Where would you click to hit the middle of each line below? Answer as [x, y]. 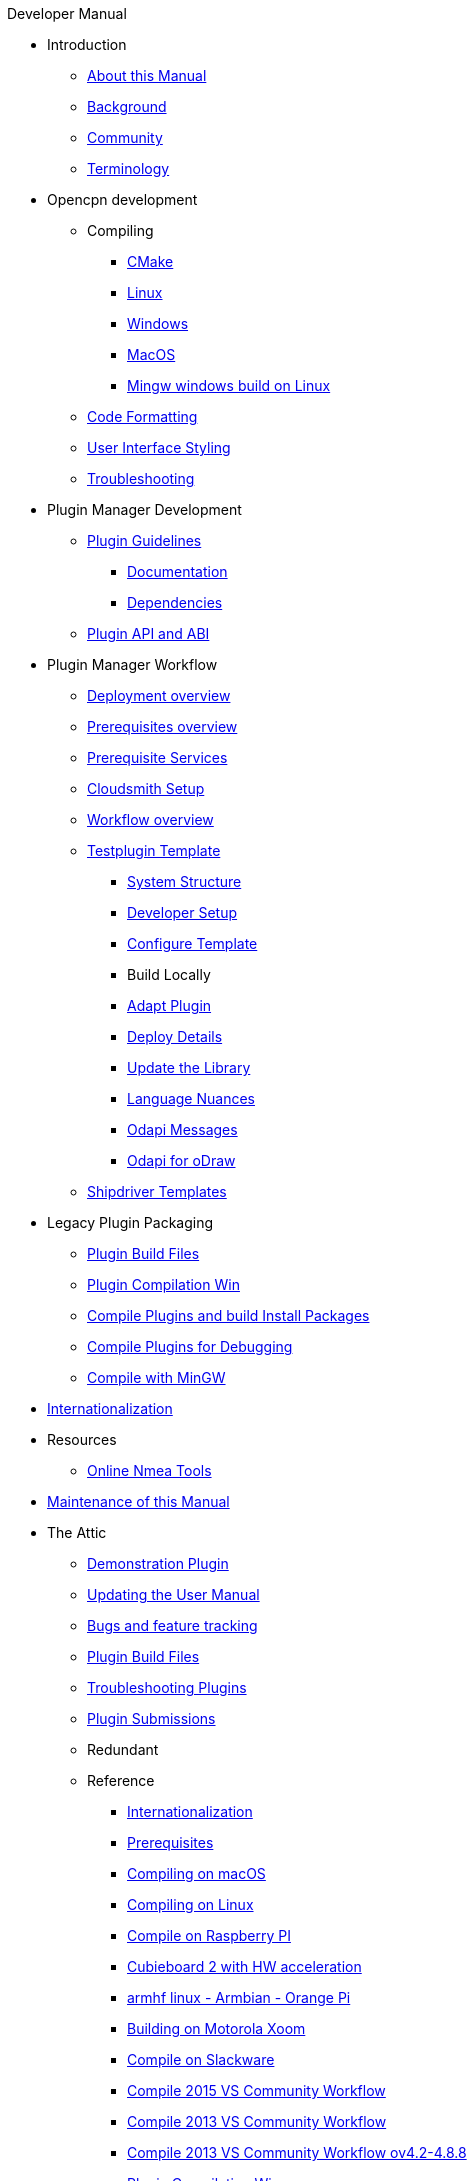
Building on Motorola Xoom [216, 2028]
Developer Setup [182, 912]
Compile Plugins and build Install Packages [228, 1315]
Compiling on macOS [196, 1873]
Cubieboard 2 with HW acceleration [244, 1966]
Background [127, 106]
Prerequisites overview [162, 726]
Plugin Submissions [151, 1718]
